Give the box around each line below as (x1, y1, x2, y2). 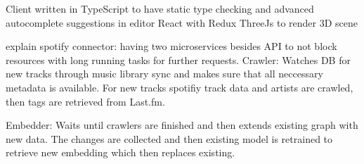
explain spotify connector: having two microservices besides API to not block (6, 39, 337, 53)
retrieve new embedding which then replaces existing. (6, 145, 235, 160)
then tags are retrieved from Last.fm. (6, 94, 165, 108)
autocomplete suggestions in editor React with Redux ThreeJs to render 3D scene (6, 15, 358, 30)
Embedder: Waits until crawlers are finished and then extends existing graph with (6, 118, 358, 132)
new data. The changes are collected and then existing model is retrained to (6, 131, 333, 146)
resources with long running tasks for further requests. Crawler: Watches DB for (6, 52, 351, 67)
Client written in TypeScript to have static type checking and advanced (6, 1, 314, 15)
